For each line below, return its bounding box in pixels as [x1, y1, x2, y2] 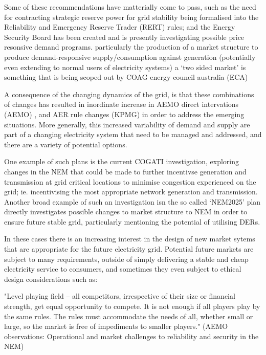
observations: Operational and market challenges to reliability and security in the [4, 330, 259, 341]
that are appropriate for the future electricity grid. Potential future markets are [4, 243, 254, 254]
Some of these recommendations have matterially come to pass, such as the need [4, 2, 256, 12]
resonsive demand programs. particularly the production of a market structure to [4, 41, 258, 52]
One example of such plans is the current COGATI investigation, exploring [4, 156, 239, 167]
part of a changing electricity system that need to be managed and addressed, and [4, 129, 262, 140]
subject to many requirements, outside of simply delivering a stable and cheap [4, 253, 249, 264]
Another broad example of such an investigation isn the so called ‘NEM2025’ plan [4, 196, 261, 207]
